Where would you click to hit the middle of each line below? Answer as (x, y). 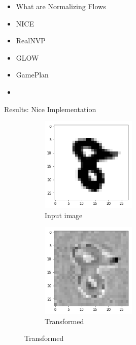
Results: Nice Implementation (50, 109)
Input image (64, 215)
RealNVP (31, 41)
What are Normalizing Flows (61, 6)
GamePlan (32, 75)
